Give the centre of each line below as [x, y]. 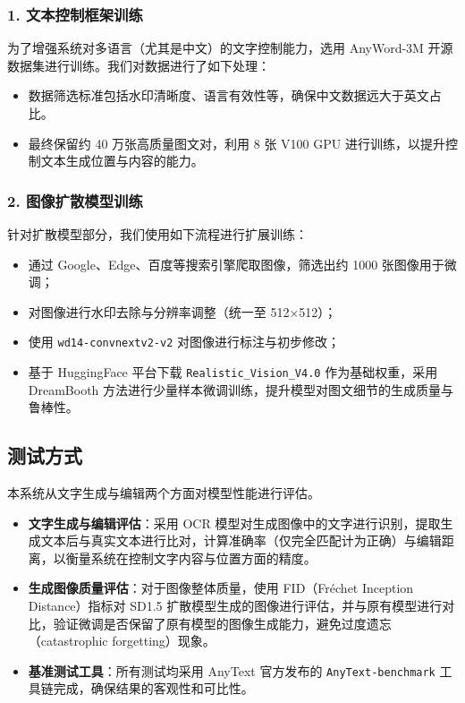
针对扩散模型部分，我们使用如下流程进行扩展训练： [157, 234]
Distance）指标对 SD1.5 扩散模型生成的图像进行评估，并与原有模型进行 [235, 606]
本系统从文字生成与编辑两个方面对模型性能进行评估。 [164, 493]
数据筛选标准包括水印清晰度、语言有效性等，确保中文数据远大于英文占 [235, 95]
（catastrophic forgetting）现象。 [122, 641]
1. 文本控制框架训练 [75, 14]
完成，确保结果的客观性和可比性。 [153, 688]
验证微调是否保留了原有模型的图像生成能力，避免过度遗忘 [222, 623]
